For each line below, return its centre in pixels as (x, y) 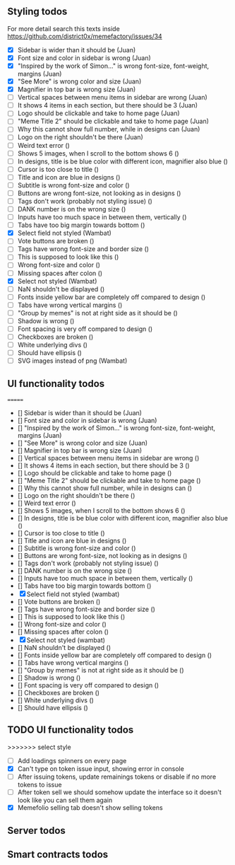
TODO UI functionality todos (71, 730)
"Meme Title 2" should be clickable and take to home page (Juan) (113, 121)
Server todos (36, 830)
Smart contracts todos (58, 854)
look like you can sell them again (65, 800)
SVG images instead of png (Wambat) (72, 361)
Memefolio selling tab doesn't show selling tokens (90, 808)
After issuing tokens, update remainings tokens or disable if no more (117, 777)
